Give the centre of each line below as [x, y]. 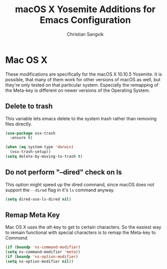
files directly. [19, 124]
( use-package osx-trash [30, 133]
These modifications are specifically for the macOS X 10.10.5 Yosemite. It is [84, 74]
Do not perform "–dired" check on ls [64, 172]
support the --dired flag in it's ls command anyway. [60, 190]
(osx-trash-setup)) [30, 152]
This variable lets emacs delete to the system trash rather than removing [81, 118]
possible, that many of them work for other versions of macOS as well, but [83, 79]
